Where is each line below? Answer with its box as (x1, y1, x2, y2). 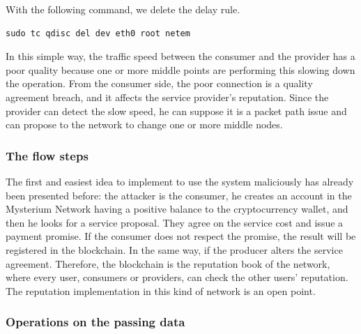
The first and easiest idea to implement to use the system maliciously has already (6, 174, 354, 188)
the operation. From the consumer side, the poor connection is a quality (6, 76, 313, 91)
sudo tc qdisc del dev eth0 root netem (6, 28, 190, 38)
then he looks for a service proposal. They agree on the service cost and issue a (6, 215, 344, 229)
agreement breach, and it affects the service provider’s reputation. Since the (6, 89, 329, 104)
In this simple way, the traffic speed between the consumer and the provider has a (6, 49, 355, 63)
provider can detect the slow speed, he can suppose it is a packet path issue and (6, 103, 347, 118)
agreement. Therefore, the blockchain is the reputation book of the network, (6, 256, 330, 271)
